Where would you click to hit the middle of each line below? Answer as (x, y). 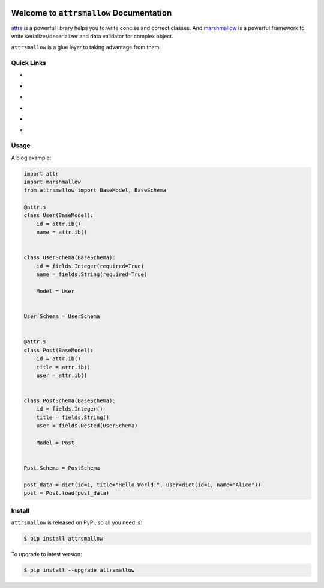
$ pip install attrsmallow (63, 539)
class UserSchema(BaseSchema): (70, 258)
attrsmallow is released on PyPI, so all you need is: (76, 522)
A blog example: (31, 158)
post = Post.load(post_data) (67, 493)
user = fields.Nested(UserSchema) (87, 426)
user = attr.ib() (62, 375)
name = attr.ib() (62, 232)
